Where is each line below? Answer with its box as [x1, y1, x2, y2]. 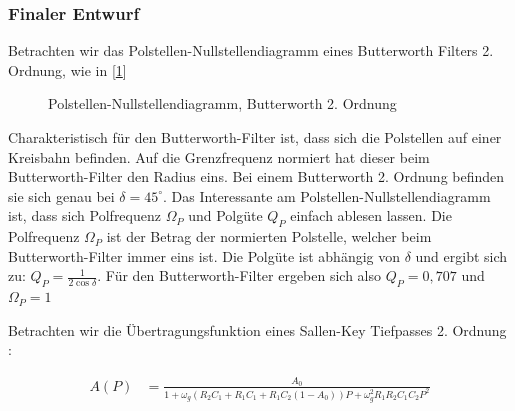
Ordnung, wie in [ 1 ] [8, 59, 127, 80]
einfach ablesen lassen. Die [290, 205, 452, 226]
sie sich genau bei [8, 185, 115, 206]
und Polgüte [188, 205, 263, 226]
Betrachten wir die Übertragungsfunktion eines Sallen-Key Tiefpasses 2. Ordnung [8, 319, 507, 340]
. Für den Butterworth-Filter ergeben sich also [97, 265, 382, 286]
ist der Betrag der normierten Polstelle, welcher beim [106, 226, 432, 247]
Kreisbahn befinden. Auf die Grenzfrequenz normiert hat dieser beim [8, 146, 430, 167]
